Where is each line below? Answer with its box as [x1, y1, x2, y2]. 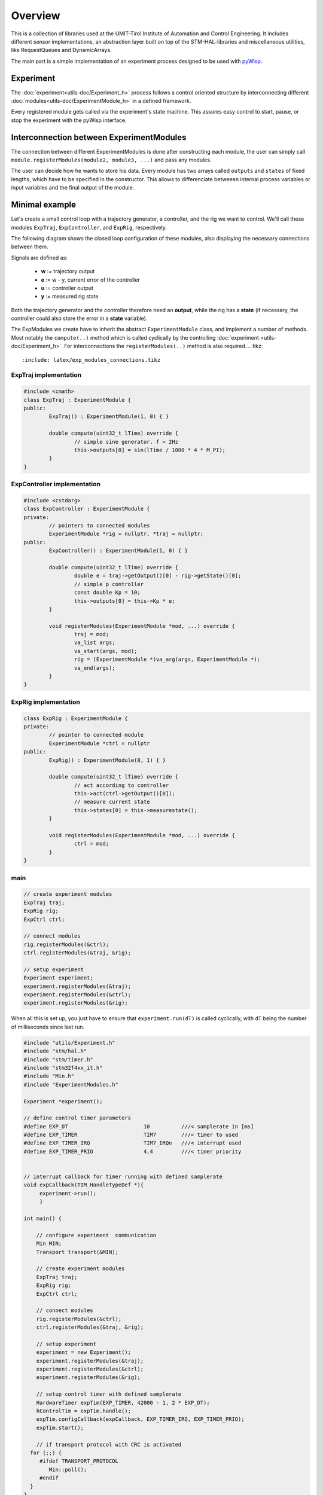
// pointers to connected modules [48, 522, 150, 529]
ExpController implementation [11, 480, 101, 489]
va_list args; [74, 639, 116, 646]
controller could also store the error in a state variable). [11, 315, 148, 322]
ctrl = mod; [74, 840, 109, 847]
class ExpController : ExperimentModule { [23, 505, 150, 512]
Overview [11, 9, 60, 22]
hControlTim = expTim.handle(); [36, 1407, 132, 1414]
